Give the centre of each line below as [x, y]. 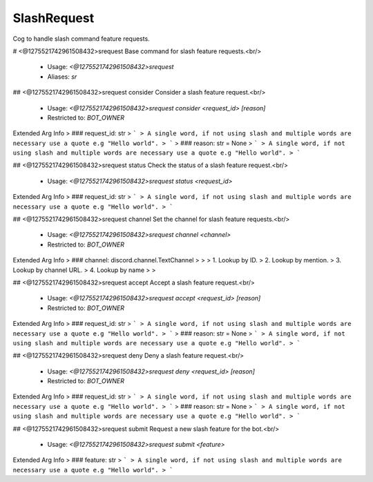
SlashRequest [54, 18]
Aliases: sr [62, 77]
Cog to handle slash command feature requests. [81, 39]
